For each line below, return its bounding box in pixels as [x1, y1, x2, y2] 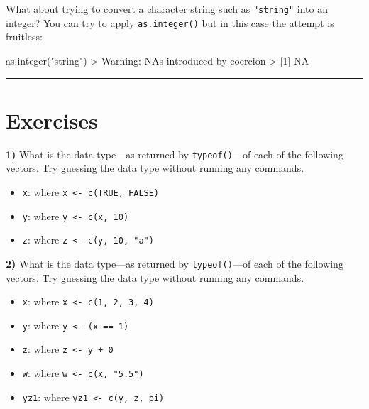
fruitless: [6, 29, 43, 44]
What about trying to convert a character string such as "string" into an [6, 1, 328, 16]
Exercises [6, 105, 98, 134]
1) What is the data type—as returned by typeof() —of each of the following [6, 146, 343, 161]
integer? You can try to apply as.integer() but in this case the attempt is [6, 15, 334, 30]
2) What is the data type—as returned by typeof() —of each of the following [6, 256, 343, 271]
